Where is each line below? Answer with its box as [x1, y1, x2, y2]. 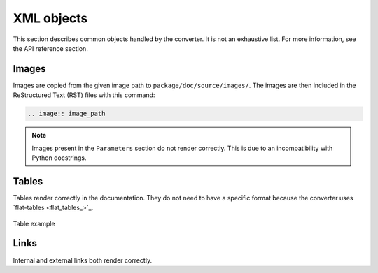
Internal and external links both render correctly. [13, 256, 153, 265]
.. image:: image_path [27, 110, 106, 118]
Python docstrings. [31, 154, 87, 162]
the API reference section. [13, 44, 89, 52]
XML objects [13, 10, 88, 26]
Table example [13, 219, 55, 228]
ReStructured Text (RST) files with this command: [13, 91, 155, 99]
